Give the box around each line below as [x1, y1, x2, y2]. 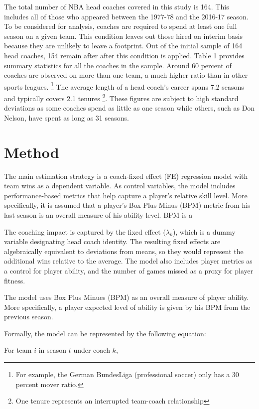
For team [4, 345, 32, 355]
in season [38, 345, 67, 355]
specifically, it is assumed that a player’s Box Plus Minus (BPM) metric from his [4, 200, 251, 210]
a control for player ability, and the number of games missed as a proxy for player [4, 265, 254, 275]
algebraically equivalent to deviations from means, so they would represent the [4, 246, 244, 256]
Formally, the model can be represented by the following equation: [4, 328, 206, 338]
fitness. [4, 275, 25, 285]
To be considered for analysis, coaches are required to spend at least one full [4, 21, 237, 31]
